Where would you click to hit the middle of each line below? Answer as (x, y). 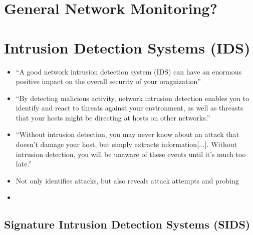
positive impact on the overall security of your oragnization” (108, 81)
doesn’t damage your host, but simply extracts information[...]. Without (126, 144)
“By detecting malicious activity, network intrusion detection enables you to (133, 98)
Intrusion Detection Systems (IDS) (127, 47)
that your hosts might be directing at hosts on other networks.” (113, 117)
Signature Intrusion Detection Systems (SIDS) (127, 224)
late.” (24, 164)
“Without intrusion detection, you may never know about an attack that (127, 134)
